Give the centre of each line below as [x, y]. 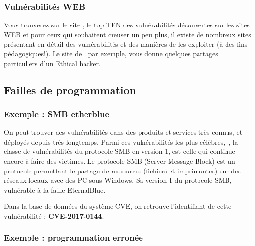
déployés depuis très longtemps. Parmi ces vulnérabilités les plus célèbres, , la [121, 141]
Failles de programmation [70, 89]
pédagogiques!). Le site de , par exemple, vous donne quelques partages [111, 53]
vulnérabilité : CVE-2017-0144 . [54, 215]
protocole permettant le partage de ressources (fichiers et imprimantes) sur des [122, 170]
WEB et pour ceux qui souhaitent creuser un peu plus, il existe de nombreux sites [127, 34]
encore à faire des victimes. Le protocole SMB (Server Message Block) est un [120, 160]
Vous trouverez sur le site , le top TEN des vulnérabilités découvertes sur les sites [127, 25]
